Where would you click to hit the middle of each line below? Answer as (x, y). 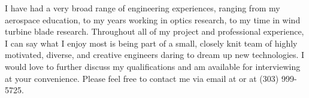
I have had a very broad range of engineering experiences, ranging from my (143, 8)
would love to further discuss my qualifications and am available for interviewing (153, 66)
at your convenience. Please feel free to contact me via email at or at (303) (142, 78)
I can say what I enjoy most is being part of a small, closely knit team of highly (151, 43)
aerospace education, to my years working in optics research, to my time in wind (153, 19)
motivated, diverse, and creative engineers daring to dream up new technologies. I (155, 55)
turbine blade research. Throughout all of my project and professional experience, (154, 31)
